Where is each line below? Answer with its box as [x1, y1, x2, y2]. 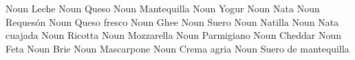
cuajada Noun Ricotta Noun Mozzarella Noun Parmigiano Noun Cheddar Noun [6, 28, 342, 42]
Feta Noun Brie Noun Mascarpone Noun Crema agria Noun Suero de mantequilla [6, 41, 349, 55]
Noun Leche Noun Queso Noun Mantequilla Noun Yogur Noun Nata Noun [6, 1, 320, 15]
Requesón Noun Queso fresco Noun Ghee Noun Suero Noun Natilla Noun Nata [6, 14, 339, 29]
